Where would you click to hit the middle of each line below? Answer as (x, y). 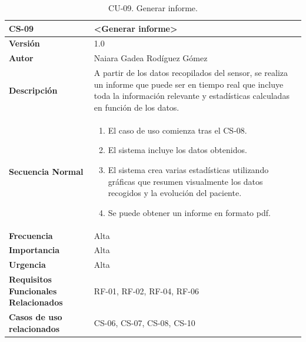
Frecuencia (31, 235)
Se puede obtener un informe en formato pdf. (189, 212)
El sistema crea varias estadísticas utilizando (188, 169)
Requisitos (30, 279)
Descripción (33, 90)
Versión (24, 43)
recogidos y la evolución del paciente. (175, 193)
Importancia (34, 250)
